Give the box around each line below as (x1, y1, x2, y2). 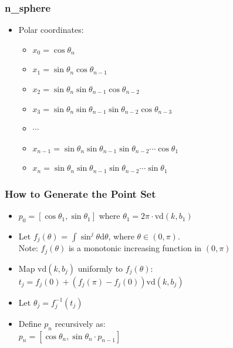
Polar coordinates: (18, 23, 84, 36)
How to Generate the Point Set (5, 186, 156, 201)
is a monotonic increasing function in (68, 242, 202, 254)
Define (18, 317, 42, 329)
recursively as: (55, 317, 106, 329)
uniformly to (77, 262, 123, 274)
